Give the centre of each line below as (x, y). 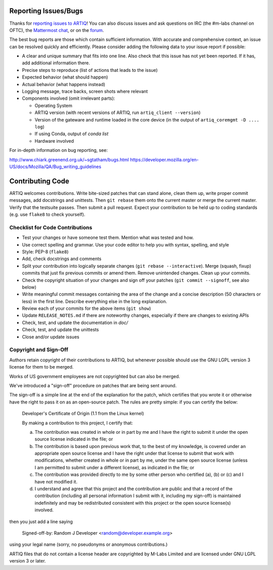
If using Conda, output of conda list (72, 134)
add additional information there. (56, 63)
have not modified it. (56, 481)
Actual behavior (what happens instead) (64, 84)
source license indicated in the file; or (74, 439)
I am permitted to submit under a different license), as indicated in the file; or (115, 467)
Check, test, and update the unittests (60, 330)
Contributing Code (39, 181)
